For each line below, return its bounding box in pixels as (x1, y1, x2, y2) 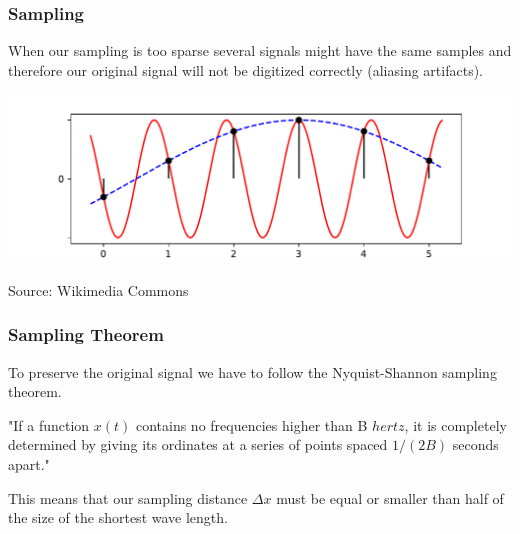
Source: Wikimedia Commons (8, 279, 189, 300)
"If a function (8, 414, 90, 435)
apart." (8, 454, 50, 475)
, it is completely (404, 414, 507, 435)
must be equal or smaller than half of (276, 487, 504, 508)
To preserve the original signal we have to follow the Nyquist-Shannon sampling (8, 361, 497, 382)
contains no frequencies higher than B (135, 414, 368, 435)
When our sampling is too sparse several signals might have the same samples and (8, 40, 512, 61)
